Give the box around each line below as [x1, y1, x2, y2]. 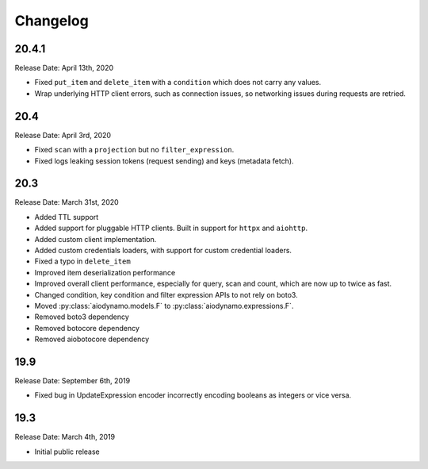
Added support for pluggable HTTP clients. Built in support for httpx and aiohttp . [34, 223, 308, 233]
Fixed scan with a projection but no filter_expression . [34, 145, 235, 155]
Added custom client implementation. [34, 234, 157, 244]
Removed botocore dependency [34, 323, 140, 333]
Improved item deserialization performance [34, 267, 176, 277]
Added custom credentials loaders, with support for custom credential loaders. [34, 246, 292, 255]
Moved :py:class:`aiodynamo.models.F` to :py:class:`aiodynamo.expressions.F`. [34, 301, 294, 310]
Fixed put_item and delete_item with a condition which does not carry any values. [34, 78, 322, 87]
